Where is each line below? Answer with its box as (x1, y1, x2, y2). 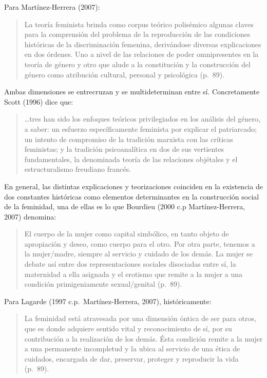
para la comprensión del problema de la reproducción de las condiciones (24, 29, 251, 39)
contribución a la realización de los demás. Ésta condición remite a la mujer (24, 333, 263, 344)
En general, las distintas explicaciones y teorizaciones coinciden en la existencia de (4, 181, 263, 191)
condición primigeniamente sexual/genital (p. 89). (24, 278, 182, 289)
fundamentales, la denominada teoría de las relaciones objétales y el (24, 153, 238, 164)
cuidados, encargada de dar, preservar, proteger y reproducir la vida (24, 353, 239, 364)
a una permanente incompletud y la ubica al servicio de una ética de (24, 343, 240, 354)
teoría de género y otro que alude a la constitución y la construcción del (24, 58, 251, 69)
